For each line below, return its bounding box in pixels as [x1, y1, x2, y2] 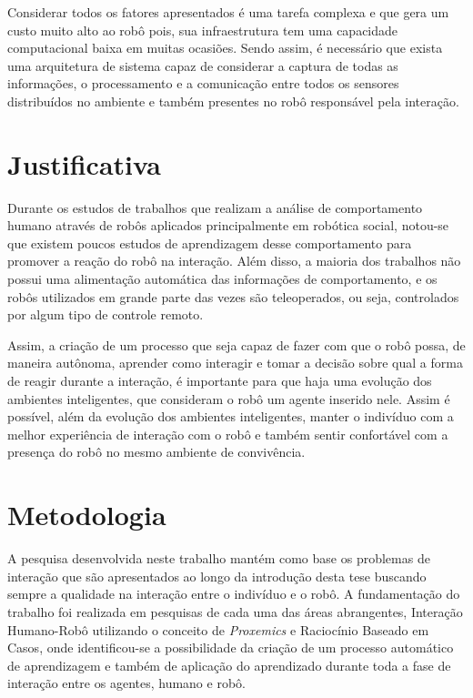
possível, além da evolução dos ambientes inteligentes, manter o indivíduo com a [7, 407, 454, 426]
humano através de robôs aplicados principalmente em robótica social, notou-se [7, 216, 449, 235]
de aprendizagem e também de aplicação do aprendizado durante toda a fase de [7, 655, 451, 674]
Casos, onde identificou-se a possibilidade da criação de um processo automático [7, 638, 454, 657]
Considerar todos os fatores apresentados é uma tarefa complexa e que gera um [7, 3, 449, 21]
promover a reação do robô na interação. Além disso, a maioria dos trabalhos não [7, 251, 461, 270]
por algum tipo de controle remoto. [7, 305, 204, 324]
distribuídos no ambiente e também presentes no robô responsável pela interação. [7, 91, 459, 110]
